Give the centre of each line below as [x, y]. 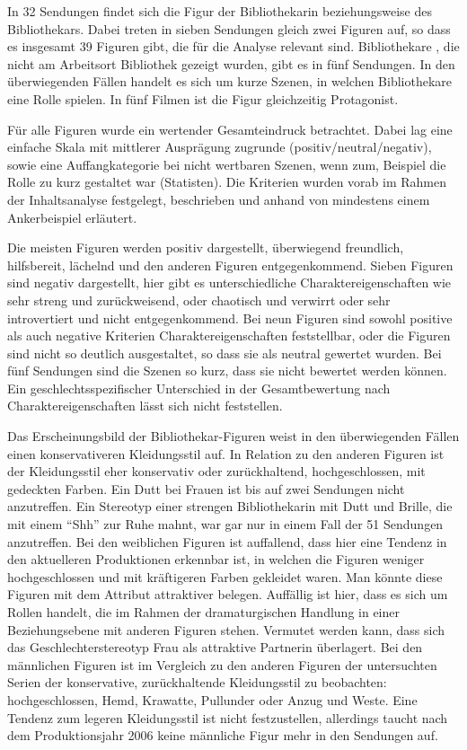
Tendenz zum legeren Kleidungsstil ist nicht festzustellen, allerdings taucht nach [228, 717]
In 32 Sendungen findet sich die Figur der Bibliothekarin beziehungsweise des [220, 11]
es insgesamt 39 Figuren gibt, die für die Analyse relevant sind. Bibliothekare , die [233, 46]
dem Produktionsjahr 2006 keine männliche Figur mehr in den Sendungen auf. [223, 735]
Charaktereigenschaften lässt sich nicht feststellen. [145, 406]
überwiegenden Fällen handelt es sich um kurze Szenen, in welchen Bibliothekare [230, 81]
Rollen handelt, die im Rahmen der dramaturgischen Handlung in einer [203, 612]
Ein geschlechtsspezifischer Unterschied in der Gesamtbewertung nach [199, 388]
